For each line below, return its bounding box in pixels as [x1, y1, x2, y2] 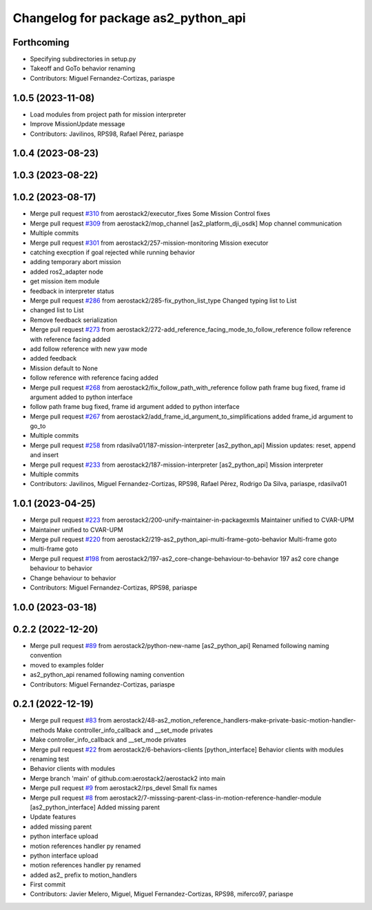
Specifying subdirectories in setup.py [30, 55, 136, 63]
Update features [30, 813, 76, 821]
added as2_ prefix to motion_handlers [30, 871, 137, 879]
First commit [30, 880, 65, 889]
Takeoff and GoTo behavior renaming [30, 64, 136, 72]
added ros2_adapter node [30, 267, 103, 276]
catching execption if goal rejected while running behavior [30, 248, 196, 256]
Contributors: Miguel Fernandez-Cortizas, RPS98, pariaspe [30, 583, 198, 592]
